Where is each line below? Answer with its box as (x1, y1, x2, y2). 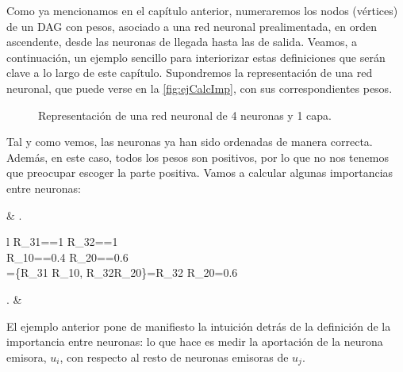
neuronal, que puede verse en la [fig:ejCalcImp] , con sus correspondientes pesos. (6, 79, 393, 96)
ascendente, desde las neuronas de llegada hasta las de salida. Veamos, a (6, 33, 357, 50)
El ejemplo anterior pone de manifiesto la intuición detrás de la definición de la (6, 317, 391, 334)
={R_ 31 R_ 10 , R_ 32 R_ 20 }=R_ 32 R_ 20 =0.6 (6, 264, 238, 281)
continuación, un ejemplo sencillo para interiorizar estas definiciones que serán (6, 48, 386, 65)
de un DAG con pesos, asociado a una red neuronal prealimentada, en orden (6, 17, 377, 34)
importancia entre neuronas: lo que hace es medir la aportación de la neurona (6, 333, 383, 350)
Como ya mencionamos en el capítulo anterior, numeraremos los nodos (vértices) (6, 2, 398, 18)
